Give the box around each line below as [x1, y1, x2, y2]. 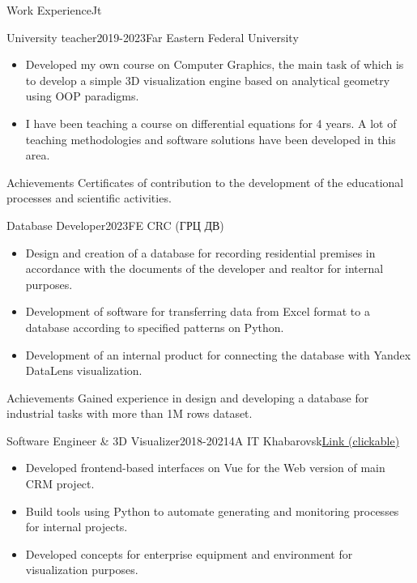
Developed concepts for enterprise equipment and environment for [25, 545, 353, 562]
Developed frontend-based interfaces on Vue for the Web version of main [25, 459, 385, 476]
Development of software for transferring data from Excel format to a [25, 303, 370, 320]
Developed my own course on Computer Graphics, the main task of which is [25, 56, 404, 73]
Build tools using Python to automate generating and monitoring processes [25, 502, 399, 519]
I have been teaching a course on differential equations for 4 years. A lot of [25, 114, 397, 131]
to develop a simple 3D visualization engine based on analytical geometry [25, 71, 390, 88]
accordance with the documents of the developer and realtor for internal [25, 260, 384, 277]
